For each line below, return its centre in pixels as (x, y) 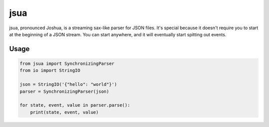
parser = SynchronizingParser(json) (65, 91)
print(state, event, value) (65, 112)
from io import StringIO (50, 70)
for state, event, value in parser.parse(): (75, 105)
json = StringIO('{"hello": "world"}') (68, 85)
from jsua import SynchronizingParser (67, 63)
